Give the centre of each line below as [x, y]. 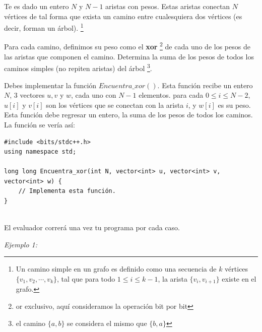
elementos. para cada [171, 95]
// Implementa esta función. [67, 191]
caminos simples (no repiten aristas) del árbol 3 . [78, 67]
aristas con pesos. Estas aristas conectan [168, 6]
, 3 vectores [27, 95]
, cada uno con [94, 95]
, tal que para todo [86, 279]
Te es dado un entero [37, 6]
